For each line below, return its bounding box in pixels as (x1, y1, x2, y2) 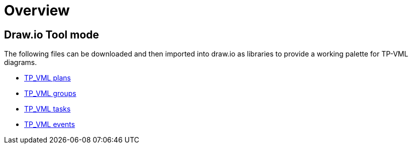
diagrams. (4, 58, 37, 67)
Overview (4, 2, 70, 19)
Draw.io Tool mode (4, 28, 99, 41)
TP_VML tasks (24, 104, 71, 113)
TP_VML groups (24, 89, 76, 98)
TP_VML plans (24, 73, 71, 82)
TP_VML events (24, 120, 75, 129)
